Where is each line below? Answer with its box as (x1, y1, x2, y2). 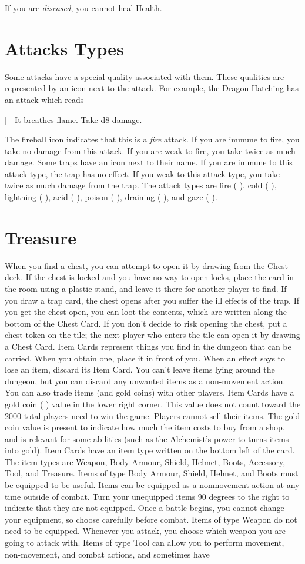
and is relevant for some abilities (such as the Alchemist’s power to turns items (5, 432, 289, 444)
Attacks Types (5, 36, 124, 60)
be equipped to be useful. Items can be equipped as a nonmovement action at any (5, 479, 300, 491)
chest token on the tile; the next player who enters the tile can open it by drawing (5, 329, 300, 341)
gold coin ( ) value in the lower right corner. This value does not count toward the (5, 397, 301, 410)
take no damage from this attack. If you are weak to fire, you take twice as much (5, 144, 296, 157)
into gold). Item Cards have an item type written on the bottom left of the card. (5, 444, 295, 456)
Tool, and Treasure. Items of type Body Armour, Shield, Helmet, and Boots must (5, 467, 299, 479)
